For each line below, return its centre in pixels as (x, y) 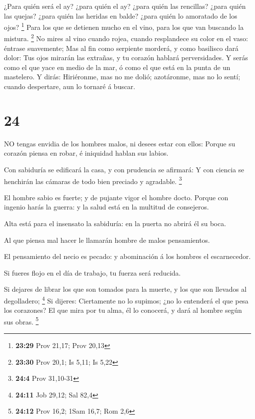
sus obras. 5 (21, 321)
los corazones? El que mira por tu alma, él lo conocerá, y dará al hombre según (123, 310)
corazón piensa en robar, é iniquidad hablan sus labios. (86, 153)
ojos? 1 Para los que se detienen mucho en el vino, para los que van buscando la (124, 26)
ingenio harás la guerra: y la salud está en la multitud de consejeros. (106, 207)
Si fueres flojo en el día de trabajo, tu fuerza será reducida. (92, 272)
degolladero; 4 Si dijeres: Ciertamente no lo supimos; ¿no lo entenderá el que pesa (126, 300)
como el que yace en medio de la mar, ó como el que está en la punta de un (117, 67)
